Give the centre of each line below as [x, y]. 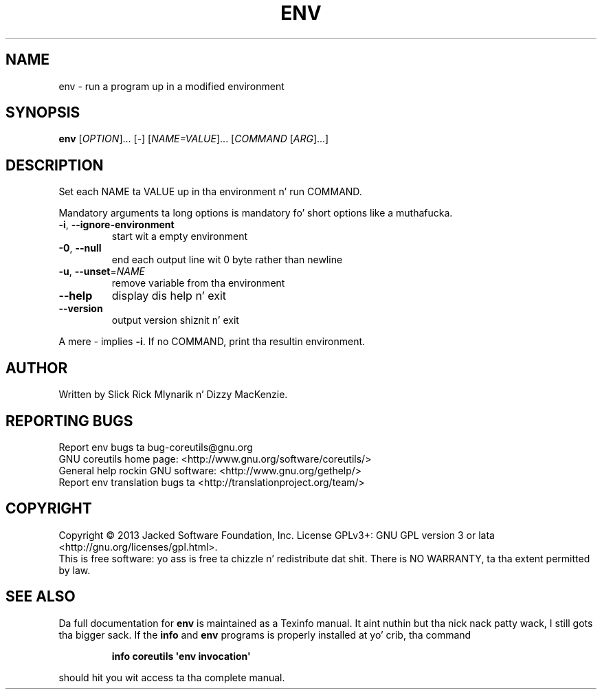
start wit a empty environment [179, 236]
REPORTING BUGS [69, 421]
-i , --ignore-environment [116, 225]
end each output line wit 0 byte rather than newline [227, 260]
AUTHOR [37, 368]
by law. [75, 570]
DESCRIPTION [55, 165]
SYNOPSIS [43, 113]
